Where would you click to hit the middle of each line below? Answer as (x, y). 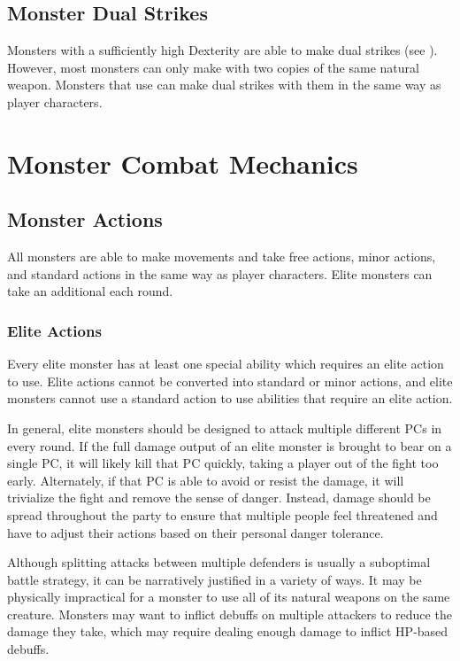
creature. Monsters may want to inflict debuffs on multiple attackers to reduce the (230, 614)
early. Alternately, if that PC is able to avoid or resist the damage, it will (206, 480)
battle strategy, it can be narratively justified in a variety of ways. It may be (215, 579)
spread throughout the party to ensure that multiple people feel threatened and (222, 514)
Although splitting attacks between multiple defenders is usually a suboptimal (219, 562)
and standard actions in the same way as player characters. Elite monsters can (220, 273)
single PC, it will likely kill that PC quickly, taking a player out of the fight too (223, 463)
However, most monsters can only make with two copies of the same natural (213, 67)
